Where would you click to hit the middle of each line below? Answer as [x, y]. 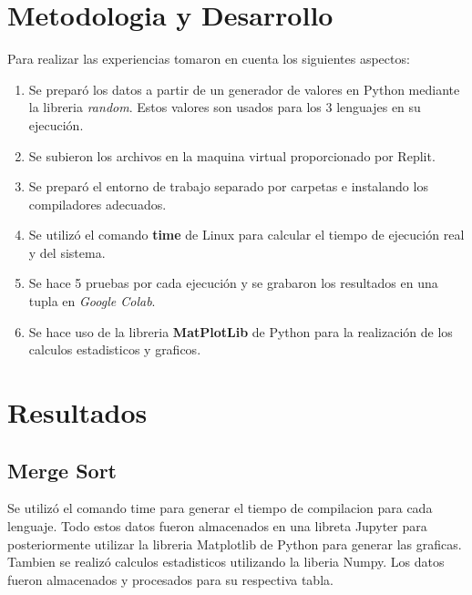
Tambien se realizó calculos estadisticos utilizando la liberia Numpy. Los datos [226, 562]
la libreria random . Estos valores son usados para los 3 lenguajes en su [225, 107]
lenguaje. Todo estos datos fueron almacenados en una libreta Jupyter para [217, 526]
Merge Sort [62, 470]
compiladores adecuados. [97, 204]
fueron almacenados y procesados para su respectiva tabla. [170, 579]
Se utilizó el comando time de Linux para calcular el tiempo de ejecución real [246, 235]
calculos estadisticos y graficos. [115, 349]
